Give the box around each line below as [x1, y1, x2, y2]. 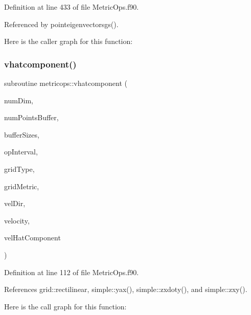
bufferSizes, [4, 129, 39, 140]
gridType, [4, 163, 35, 174]
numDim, [4, 95, 33, 105]
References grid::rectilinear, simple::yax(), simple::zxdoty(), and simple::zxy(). [4, 284, 247, 295]
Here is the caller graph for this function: [4, 36, 133, 47]
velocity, [4, 215, 30, 226]
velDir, [4, 198, 26, 209]
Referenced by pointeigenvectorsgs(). [4, 18, 119, 29]
